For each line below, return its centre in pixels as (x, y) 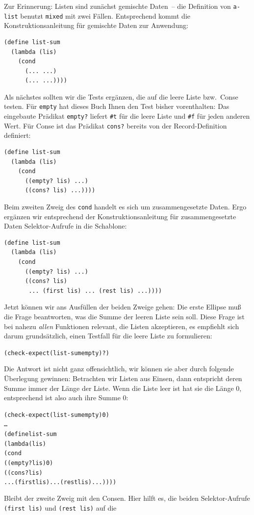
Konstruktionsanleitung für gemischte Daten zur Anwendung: (96, 25)
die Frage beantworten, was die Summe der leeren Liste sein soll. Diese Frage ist (124, 316)
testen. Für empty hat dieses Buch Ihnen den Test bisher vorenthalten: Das (117, 106)
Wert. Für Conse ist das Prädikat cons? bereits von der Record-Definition (115, 125)
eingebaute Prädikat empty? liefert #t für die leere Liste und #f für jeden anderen (127, 116)
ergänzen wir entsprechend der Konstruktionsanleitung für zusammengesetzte (120, 216)
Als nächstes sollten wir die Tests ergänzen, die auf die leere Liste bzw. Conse (121, 96)
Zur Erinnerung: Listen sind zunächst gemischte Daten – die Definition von (117, 6)
